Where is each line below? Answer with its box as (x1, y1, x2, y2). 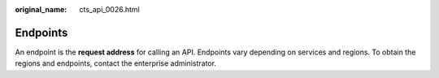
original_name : (15, 5, 67, 14)
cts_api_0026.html (79, 5, 140, 14)
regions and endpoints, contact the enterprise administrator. (15, 58, 217, 68)
